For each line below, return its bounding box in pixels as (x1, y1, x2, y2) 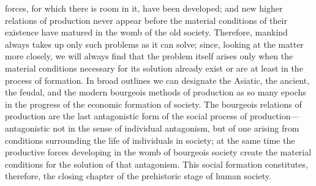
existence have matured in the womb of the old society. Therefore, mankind (5, 26, 288, 39)
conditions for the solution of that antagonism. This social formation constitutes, (5, 157, 308, 170)
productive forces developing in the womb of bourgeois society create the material (5, 146, 312, 158)
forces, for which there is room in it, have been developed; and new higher (5, 2, 283, 14)
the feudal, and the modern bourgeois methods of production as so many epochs (5, 86, 306, 99)
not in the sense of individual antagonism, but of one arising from (53, 121, 299, 134)
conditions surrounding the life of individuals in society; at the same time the (5, 133, 295, 146)
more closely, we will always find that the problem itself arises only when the (5, 50, 293, 62)
